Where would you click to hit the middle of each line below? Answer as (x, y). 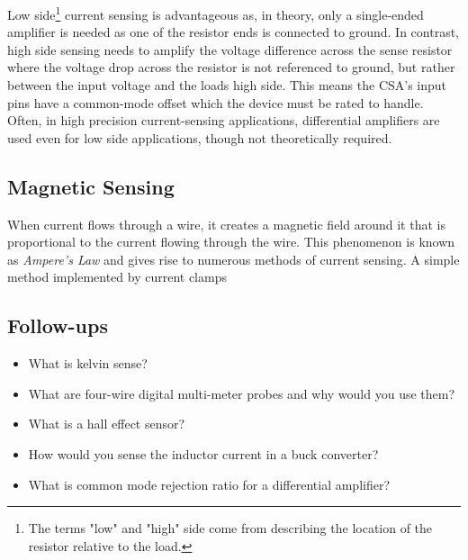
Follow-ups (58, 325)
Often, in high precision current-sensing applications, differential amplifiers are (224, 120)
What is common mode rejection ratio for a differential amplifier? (209, 484)
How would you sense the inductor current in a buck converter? (203, 453)
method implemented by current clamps (117, 277)
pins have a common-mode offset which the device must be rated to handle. (216, 102)
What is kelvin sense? (88, 363)
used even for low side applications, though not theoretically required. (200, 137)
